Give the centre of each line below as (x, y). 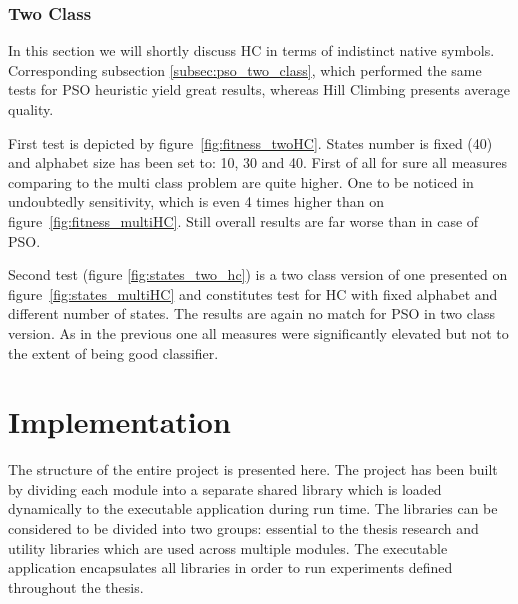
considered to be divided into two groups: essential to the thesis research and (243, 528)
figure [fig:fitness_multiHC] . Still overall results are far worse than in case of (243, 220)
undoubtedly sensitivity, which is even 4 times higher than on (196, 201)
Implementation (119, 421)
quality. (31, 109)
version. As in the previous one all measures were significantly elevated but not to (258, 332)
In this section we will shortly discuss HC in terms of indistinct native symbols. (251, 50)
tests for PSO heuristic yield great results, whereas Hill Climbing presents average (259, 89)
